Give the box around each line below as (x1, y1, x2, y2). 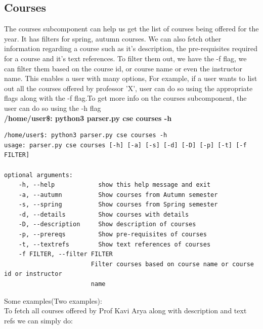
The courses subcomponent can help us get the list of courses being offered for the (4, 23, 259, 34)
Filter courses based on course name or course (91, 260, 254, 268)
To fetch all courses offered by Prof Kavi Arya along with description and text (4, 305, 247, 316)
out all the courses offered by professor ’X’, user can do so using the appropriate (4, 83, 253, 93)
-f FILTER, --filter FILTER (18, 251, 113, 258)
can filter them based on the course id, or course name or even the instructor (4, 63, 243, 73)
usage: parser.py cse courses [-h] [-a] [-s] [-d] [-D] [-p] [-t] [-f (4, 141, 247, 149)
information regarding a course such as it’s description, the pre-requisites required (4, 43, 258, 54)
